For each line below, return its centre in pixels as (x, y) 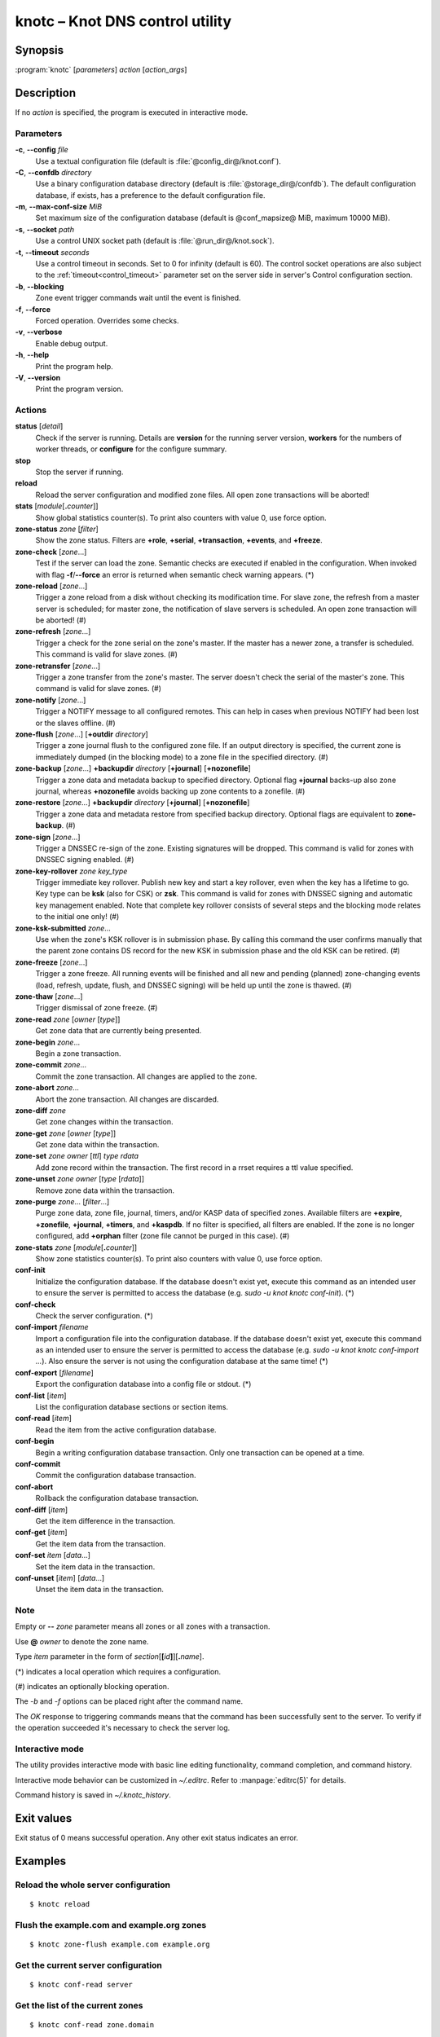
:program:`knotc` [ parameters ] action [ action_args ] (101, 70)
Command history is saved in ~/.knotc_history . (93, 1795)
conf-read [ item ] (44, 1419)
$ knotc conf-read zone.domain (92, 2024)
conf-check (35, 1304)
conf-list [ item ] (41, 1395)
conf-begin (35, 1441)
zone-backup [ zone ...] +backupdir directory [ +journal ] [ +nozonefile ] (133, 768)
